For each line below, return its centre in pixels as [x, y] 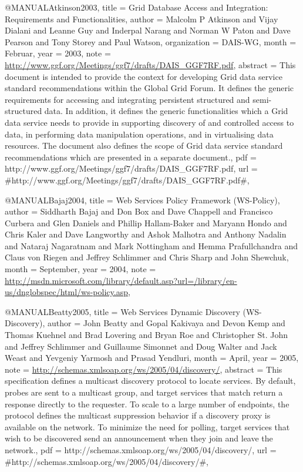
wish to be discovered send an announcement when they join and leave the [139, 438]
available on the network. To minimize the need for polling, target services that [147, 426]
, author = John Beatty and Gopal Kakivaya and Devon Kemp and [164, 323]
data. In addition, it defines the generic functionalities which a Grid [166, 111]
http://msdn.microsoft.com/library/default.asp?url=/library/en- [121, 280]
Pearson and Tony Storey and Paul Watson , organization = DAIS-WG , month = [151, 41]
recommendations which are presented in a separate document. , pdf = [131, 157]
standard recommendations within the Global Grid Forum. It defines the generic [149, 88]
